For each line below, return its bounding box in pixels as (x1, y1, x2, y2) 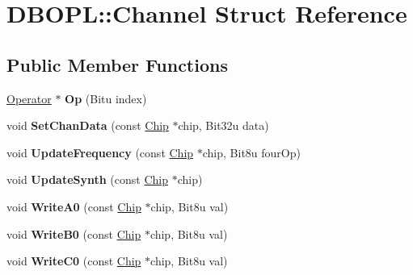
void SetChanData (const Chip (6, 117, 169, 134)
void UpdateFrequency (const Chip (6, 144, 194, 160)
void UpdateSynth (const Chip (6, 171, 168, 188)
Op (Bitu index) (65, 90, 147, 106)
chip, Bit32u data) (178, 117, 269, 134)
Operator (6, 90, 52, 106)
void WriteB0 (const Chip (6, 225, 141, 242)
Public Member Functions (6, 52, 228, 77)
